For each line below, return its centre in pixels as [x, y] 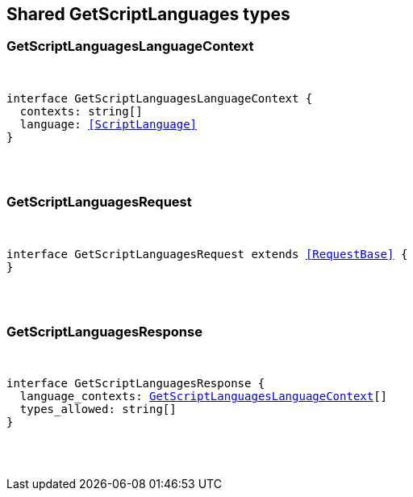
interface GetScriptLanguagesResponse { [136, 384]
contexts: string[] [81, 111]
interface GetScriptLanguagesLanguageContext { [160, 98]
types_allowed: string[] [98, 409]
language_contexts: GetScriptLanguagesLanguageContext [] [204, 397]
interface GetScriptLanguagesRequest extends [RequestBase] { [207, 254]
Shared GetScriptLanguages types [148, 14]
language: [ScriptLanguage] [108, 124]
